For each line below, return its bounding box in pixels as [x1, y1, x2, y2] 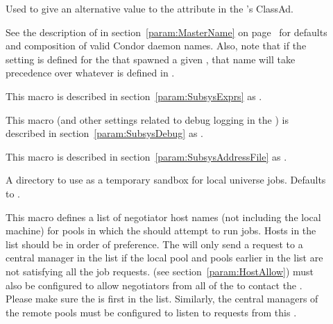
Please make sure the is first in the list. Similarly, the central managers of [6, 291, 318, 306]
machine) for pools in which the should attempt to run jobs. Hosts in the [6, 223, 316, 238]
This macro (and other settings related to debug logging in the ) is [6, 112, 289, 127]
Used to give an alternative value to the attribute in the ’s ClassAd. [6, 1, 293, 15]
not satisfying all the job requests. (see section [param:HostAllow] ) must [6, 264, 314, 278]
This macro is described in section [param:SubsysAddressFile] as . [6, 149, 287, 163]
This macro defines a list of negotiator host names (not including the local [6, 209, 321, 224]
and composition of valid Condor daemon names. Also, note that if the [6, 38, 307, 53]
